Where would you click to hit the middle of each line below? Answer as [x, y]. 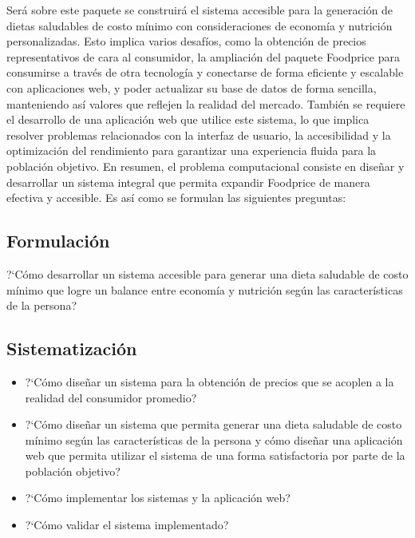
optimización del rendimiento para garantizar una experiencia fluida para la [192, 150]
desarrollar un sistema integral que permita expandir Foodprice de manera [188, 182]
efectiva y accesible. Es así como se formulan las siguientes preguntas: [176, 198]
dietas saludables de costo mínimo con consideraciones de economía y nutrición [200, 25]
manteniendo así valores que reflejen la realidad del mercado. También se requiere [206, 103]
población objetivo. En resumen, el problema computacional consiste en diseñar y [206, 166]
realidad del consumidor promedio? [111, 397]
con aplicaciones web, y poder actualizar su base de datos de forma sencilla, [192, 87]
